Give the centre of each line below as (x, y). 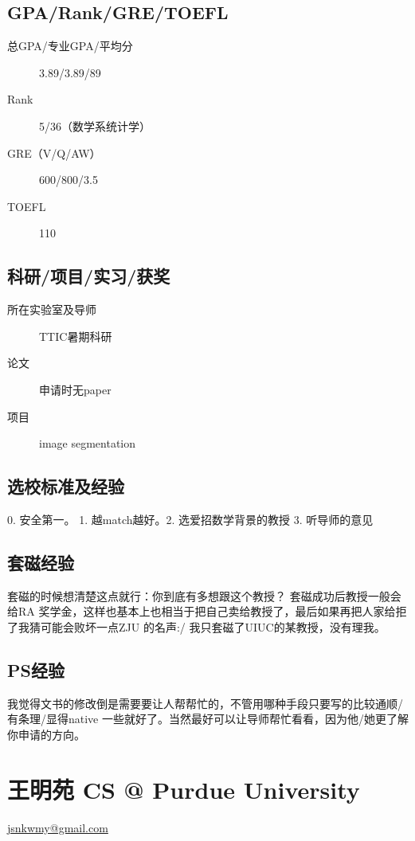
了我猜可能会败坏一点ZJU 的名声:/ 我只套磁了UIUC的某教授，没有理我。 (196, 626)
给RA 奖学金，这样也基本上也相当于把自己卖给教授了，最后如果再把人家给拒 (207, 611)
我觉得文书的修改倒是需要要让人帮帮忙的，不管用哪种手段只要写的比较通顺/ (205, 703)
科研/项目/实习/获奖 (89, 276)
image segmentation (88, 443)
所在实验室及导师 (52, 309)
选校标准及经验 (66, 486)
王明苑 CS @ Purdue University (184, 789)
